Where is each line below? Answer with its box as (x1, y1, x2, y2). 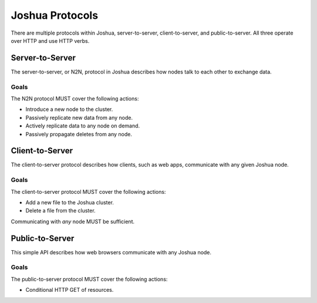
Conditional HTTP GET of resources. (25, 287, 114, 294)
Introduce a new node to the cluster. (25, 106, 113, 113)
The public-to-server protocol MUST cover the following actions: (11, 275, 168, 282)
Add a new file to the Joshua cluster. (25, 198, 114, 206)
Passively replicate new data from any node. (25, 114, 133, 121)
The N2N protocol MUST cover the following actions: (11, 95, 139, 102)
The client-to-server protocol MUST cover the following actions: (11, 188, 166, 195)
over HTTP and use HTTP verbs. (11, 37, 90, 44)
